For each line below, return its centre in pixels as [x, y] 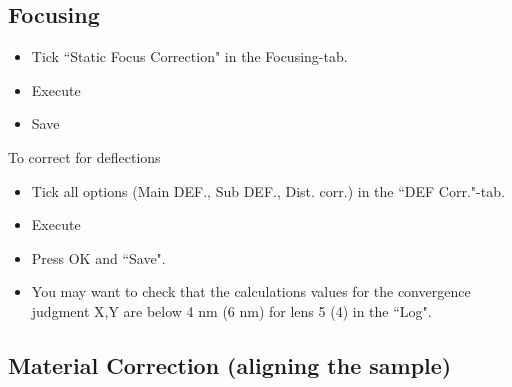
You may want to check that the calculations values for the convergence [251, 291]
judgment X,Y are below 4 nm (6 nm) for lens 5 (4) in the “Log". [231, 310]
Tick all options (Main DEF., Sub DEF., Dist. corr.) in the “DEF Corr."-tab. [268, 190]
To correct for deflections [84, 156]
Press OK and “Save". [98, 257]
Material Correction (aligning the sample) [230, 364]
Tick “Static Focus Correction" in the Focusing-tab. [189, 56]
